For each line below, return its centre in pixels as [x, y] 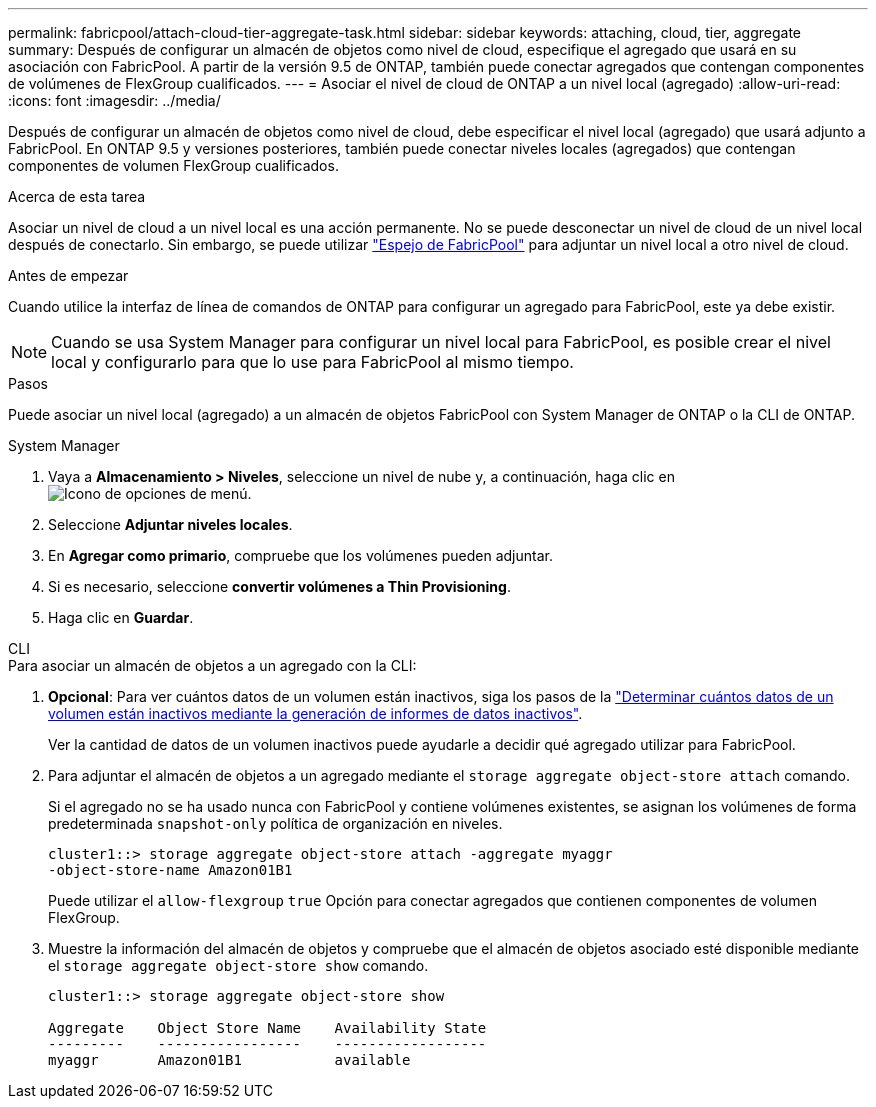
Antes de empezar [68, 275]
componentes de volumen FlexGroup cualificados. [173, 165]
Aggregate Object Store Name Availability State [267, 1028]
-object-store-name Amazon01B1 [170, 870]
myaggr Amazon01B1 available [229, 1060]
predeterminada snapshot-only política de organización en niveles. [275, 823]
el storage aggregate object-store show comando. [238, 965]
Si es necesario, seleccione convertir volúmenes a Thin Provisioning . [279, 586]
